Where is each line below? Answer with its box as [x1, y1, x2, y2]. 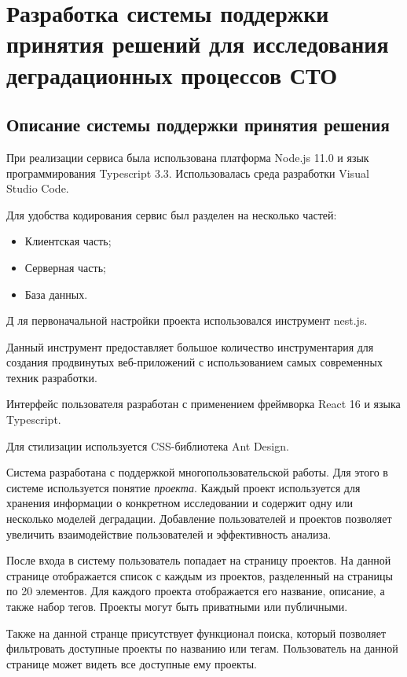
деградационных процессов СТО [6, 58, 338, 90]
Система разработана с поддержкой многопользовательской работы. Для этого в [6, 464, 388, 480]
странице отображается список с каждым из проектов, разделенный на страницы [6, 567, 393, 583]
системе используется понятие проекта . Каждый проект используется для [6, 479, 361, 495]
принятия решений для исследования [6, 28, 389, 60]
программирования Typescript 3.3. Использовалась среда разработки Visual [6, 164, 369, 181]
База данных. [24, 285, 88, 302]
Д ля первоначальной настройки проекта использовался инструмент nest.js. [6, 312, 368, 329]
